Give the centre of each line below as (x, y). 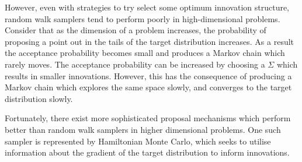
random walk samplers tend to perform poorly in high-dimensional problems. (143, 18)
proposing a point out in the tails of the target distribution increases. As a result (150, 41)
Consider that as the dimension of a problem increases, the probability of (136, 30)
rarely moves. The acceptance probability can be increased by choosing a (135, 64)
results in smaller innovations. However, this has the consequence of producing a (148, 75)
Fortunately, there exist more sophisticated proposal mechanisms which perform (148, 118)
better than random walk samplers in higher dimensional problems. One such (143, 129)
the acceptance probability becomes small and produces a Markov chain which (145, 53)
